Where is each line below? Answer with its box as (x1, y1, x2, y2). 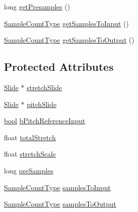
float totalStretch (4, 132, 56, 142)
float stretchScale (4, 149, 56, 159)
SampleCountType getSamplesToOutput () (4, 35, 135, 45)
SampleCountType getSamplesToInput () (4, 18, 129, 28)
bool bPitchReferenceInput (4, 115, 86, 126)
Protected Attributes (4, 59, 114, 74)
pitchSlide (26, 99, 57, 109)
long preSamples (4, 165, 53, 175)
